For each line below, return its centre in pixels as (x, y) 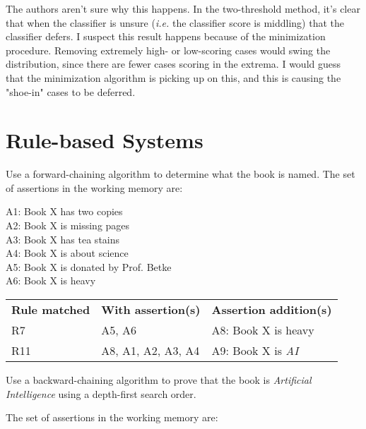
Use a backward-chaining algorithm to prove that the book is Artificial (159, 380)
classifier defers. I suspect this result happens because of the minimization (166, 36)
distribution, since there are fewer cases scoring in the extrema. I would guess (173, 64)
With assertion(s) (151, 310)
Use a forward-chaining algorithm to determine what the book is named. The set (181, 174)
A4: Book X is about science (67, 253)
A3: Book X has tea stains (63, 239)
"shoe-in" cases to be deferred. (71, 91)
